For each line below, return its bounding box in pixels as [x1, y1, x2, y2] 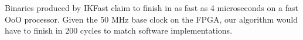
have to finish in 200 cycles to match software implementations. [5, 24, 233, 37]
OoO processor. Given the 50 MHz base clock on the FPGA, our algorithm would [5, 13, 298, 25]
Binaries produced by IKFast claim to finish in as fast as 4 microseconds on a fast [5, 2, 298, 13]
